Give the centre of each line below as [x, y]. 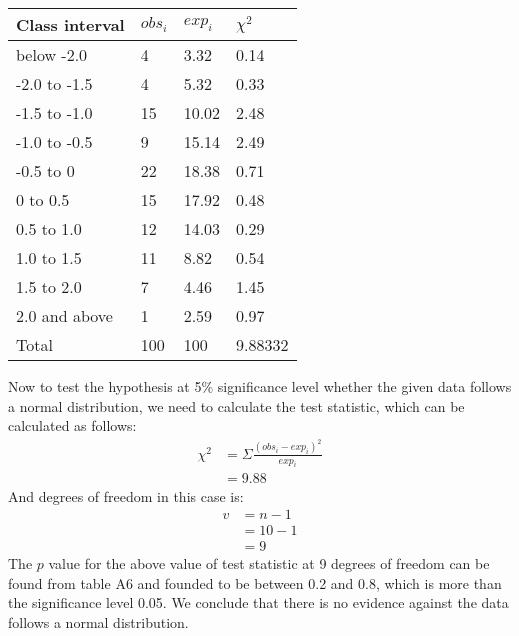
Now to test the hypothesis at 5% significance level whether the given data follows [260, 386]
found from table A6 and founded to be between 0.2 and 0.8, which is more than [255, 582]
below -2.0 [52, 54]
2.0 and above [64, 315]
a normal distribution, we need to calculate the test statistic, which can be [236, 405]
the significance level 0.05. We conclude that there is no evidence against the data [258, 602]
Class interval [70, 24]
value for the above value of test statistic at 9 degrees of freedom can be [269, 563]
